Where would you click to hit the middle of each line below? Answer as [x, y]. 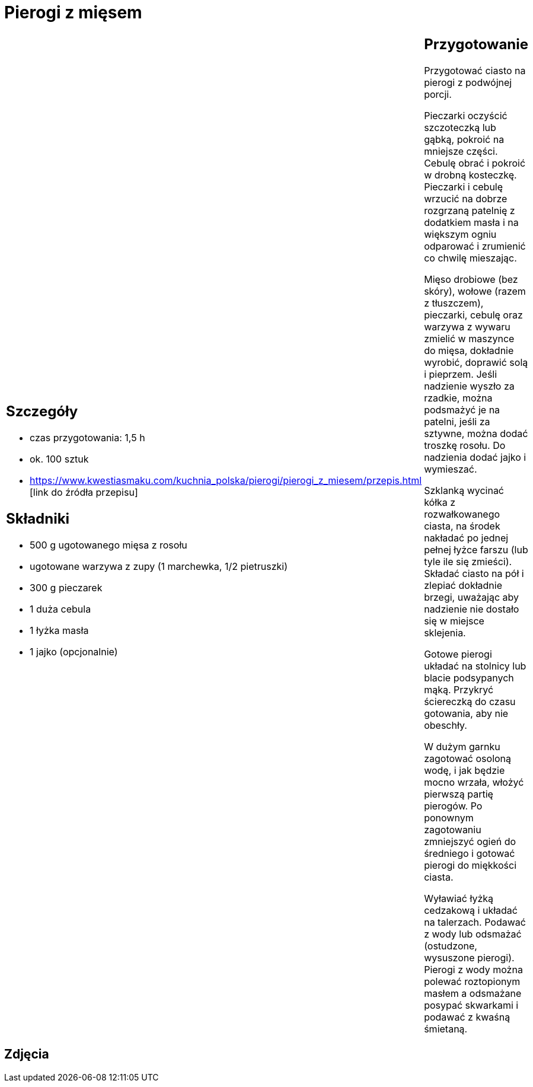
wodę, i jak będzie [465, 770]
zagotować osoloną [468, 758]
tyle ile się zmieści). [468, 561]
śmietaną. [446, 1029]
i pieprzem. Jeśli [461, 374]
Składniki [38, 519]
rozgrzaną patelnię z [470, 210]
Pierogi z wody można [473, 969]
